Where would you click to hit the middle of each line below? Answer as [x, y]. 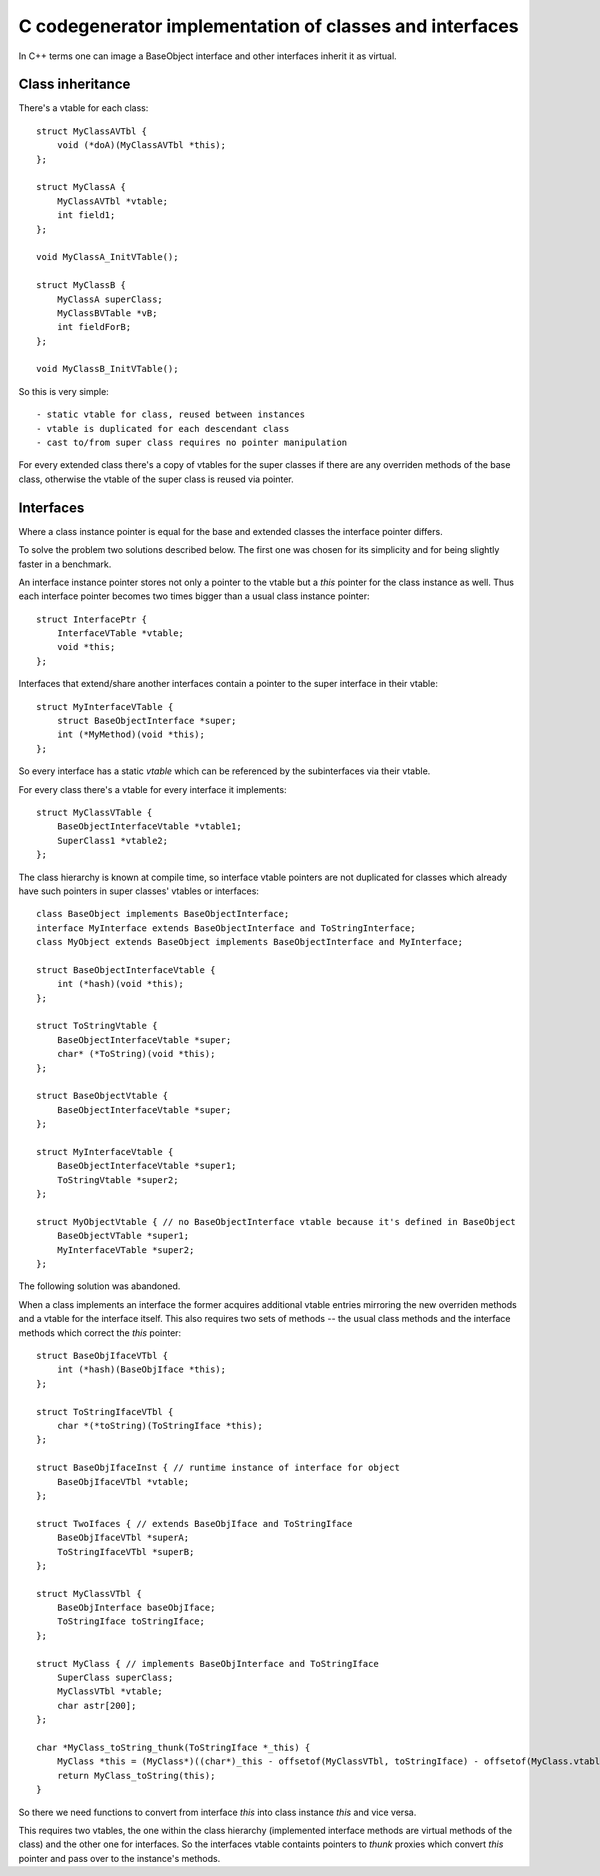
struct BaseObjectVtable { [102, 1096]
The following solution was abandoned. [99, 1286]
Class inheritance [74, 84]
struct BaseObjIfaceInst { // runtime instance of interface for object [218, 1468]
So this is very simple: [63, 391]
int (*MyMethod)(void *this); [130, 734]
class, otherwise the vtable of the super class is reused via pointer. [156, 479]
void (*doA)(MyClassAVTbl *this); [141, 145]
